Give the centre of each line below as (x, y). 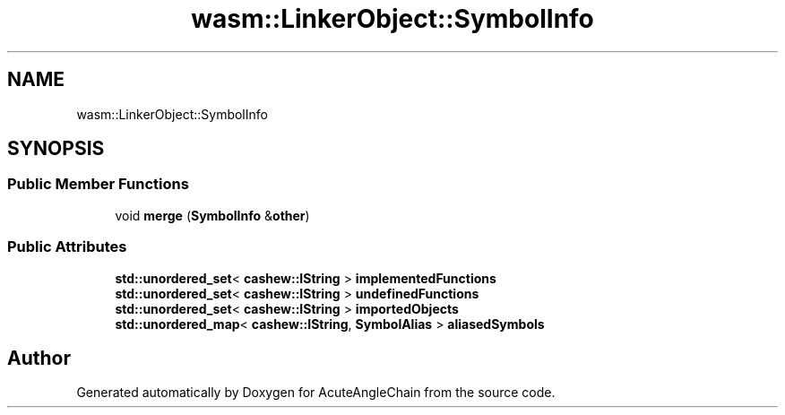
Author (39, 358)
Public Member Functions (98, 184)
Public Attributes (67, 247)
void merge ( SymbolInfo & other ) (212, 215)
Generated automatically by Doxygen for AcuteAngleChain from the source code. (316, 393)
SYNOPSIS (56, 149)
